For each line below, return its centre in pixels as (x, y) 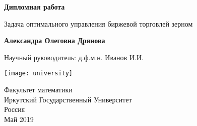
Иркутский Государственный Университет (68, 99)
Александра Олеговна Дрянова (55, 40)
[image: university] (39, 74)
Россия (15, 109)
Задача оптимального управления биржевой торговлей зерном (98, 23)
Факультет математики (38, 90)
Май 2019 (19, 119)
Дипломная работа (35, 7)
